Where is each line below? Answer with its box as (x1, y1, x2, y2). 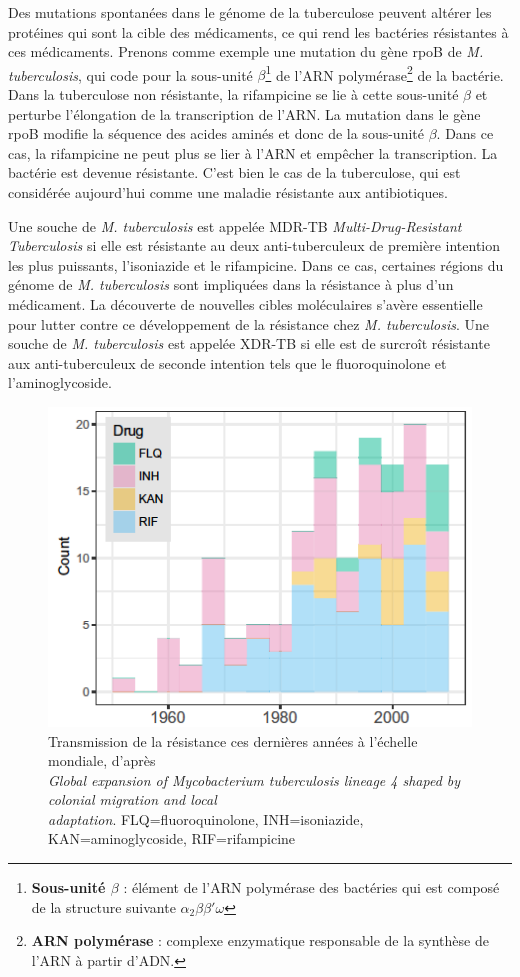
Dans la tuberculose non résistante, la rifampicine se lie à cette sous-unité (8, 84, 459, 105)
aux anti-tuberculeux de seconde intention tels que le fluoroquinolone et (8, 352, 447, 373)
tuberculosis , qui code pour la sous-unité (8, 64, 253, 85)
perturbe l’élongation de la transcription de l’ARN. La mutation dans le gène (8, 103, 481, 124)
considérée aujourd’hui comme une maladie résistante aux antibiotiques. (8, 182, 448, 202)
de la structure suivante (31, 896, 176, 917)
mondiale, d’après (48, 750, 156, 771)
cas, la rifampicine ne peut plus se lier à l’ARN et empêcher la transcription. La (8, 142, 498, 163)
